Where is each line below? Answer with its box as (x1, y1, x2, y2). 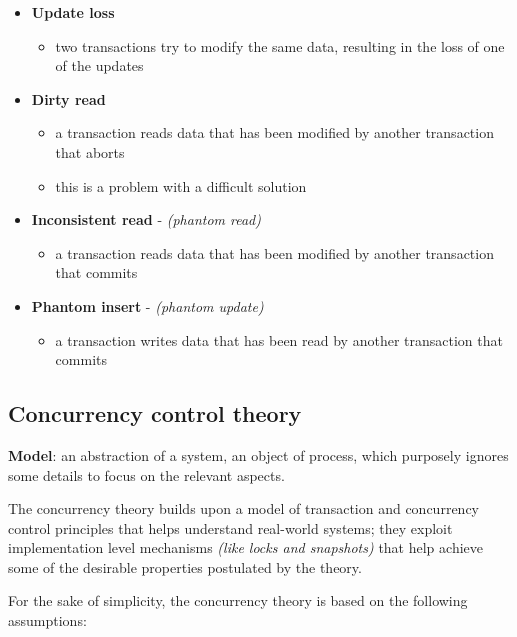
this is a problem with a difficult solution (55, 175, 307, 196)
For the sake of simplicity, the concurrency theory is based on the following (8, 590, 468, 611)
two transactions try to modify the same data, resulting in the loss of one (55, 35, 505, 56)
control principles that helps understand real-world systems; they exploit (8, 517, 453, 538)
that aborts (55, 141, 125, 162)
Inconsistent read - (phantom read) (31, 209, 261, 230)
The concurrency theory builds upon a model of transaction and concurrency (8, 498, 479, 519)
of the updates (55, 55, 144, 76)
